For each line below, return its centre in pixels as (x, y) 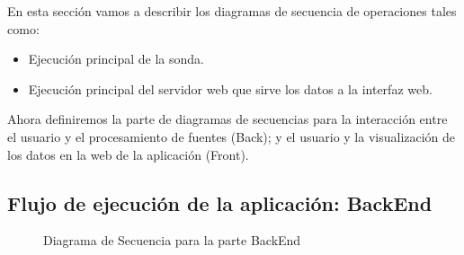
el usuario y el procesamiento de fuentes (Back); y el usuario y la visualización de (232, 136)
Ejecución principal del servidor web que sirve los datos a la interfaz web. (230, 88)
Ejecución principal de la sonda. (116, 59)
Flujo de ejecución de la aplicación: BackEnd (220, 202)
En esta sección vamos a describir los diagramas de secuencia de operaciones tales (232, 11)
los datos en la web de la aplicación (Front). (128, 154)
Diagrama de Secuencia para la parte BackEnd (172, 240)
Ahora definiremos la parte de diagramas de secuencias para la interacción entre (228, 119)
